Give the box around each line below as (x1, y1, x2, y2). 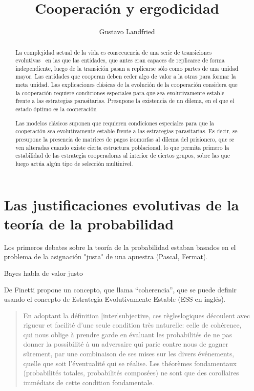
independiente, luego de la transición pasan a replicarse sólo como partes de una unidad (15, 64, 239, 72)
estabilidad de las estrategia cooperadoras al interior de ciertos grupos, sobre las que (15, 151, 230, 160)
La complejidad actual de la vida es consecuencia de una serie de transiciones (15, 48, 212, 56)
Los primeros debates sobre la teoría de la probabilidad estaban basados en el (4, 242, 236, 252)
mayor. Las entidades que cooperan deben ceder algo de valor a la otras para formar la (15, 72, 236, 81)
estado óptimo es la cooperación (15, 105, 97, 113)
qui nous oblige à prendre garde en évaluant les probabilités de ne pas (23, 329, 232, 339)
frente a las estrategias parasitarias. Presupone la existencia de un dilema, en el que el (15, 97, 234, 105)
